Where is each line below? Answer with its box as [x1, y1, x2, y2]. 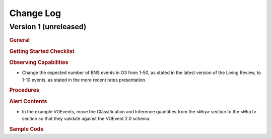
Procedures [9, 87, 40, 94]
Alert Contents [9, 98, 47, 105]
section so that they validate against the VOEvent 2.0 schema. [22, 116, 151, 122]
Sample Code [9, 126, 44, 133]
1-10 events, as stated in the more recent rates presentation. [22, 77, 147, 83]
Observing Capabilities [9, 58, 69, 65]
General [9, 37, 30, 44]
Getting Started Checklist [9, 48, 75, 55]
